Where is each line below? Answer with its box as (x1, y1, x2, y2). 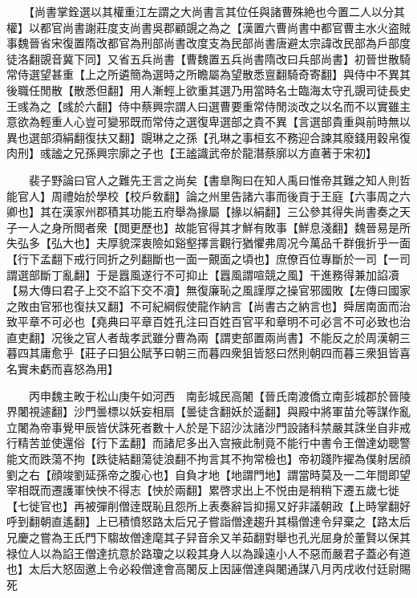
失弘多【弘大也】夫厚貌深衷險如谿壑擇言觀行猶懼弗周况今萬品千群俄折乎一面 (6, 234, 411, 251)
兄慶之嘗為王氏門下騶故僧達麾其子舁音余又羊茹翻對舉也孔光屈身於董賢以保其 (6, 529, 411, 545)
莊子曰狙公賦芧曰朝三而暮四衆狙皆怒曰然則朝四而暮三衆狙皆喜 (84, 344, 411, 361)
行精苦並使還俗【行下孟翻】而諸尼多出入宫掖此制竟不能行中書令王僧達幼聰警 (6, 434, 411, 451)
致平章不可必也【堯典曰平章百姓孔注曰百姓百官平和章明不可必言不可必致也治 (6, 313, 411, 330)
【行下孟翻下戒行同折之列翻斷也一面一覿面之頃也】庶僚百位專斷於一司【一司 (6, 250, 411, 266)
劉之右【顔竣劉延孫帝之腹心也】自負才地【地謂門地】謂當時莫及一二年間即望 (6, 466, 411, 482)
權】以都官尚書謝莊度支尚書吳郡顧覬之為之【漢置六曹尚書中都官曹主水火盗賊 (6, 18, 411, 35)
